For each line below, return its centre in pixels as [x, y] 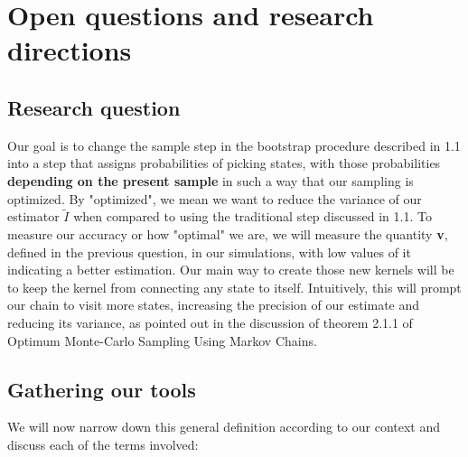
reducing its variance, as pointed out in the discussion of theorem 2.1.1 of [210, 322]
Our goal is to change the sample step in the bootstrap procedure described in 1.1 [234, 145]
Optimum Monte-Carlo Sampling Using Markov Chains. [162, 340]
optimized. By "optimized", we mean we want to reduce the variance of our [215, 198]
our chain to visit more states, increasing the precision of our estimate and [214, 305]
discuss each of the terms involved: [103, 444]
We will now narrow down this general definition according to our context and [224, 427]
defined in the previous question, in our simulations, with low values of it [209, 252]
